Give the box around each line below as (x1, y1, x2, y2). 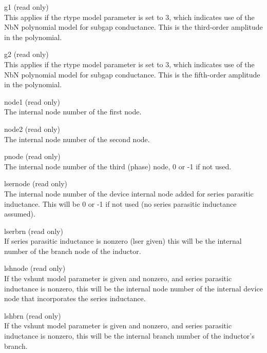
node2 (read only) (4, 123, 60, 134)
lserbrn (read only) (4, 225, 63, 236)
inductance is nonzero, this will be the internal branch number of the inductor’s (4, 330, 255, 341)
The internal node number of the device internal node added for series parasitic (4, 188, 254, 199)
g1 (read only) (4, 2, 49, 12)
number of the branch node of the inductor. (4, 245, 141, 256)
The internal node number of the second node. (4, 133, 150, 144)
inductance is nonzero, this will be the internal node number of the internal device (4, 283, 263, 293)
